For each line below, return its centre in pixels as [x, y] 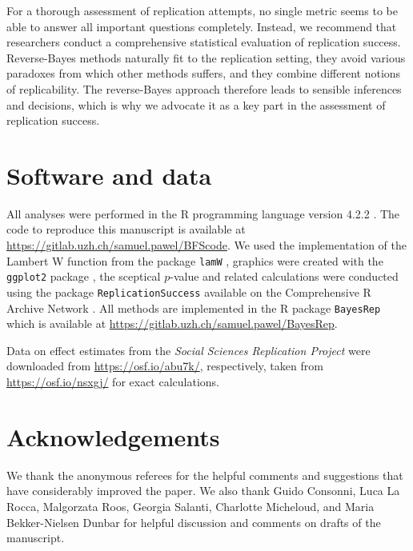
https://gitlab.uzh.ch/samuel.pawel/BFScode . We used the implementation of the [206, 245]
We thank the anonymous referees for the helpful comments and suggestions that [205, 475]
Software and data [109, 175]
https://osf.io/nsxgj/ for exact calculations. [113, 382]
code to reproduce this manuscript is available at [126, 229]
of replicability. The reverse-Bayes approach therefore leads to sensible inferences [204, 88]
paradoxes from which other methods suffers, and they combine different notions [204, 73]
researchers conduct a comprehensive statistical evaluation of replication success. [204, 42]
